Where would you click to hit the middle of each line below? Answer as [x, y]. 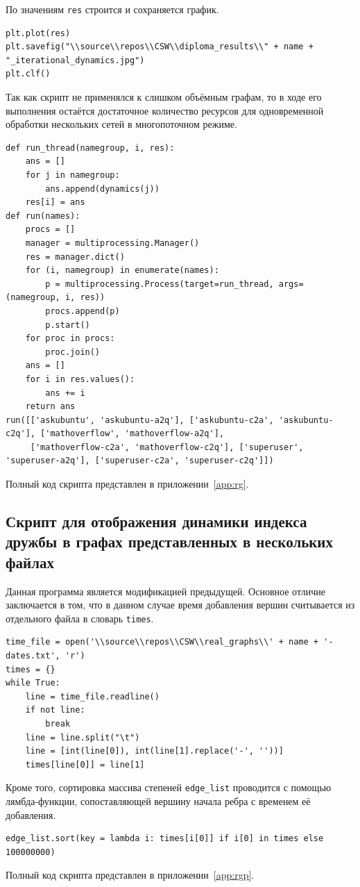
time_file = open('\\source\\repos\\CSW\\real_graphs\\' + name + [162, 642]
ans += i [65, 393]
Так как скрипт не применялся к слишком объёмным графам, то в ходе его [164, 97]
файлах [30, 562]
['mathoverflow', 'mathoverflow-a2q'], [132, 434]
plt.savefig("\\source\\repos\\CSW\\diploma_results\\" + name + [160, 47]
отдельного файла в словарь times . [80, 618]
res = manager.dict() [75, 257]
